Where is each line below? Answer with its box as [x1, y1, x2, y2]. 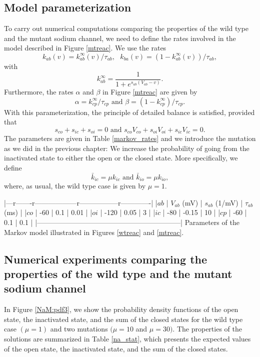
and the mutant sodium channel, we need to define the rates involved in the [4, 32, 236, 43]
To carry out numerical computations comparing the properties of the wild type [4, 23, 248, 33]
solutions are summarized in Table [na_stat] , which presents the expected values [4, 333, 251, 343]
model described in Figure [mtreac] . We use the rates [4, 42, 166, 53]
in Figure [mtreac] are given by [102, 86, 197, 96]
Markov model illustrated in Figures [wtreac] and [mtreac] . [4, 226, 184, 237]
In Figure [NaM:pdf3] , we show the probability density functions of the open [4, 304, 238, 314]
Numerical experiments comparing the [4, 251, 207, 266]
